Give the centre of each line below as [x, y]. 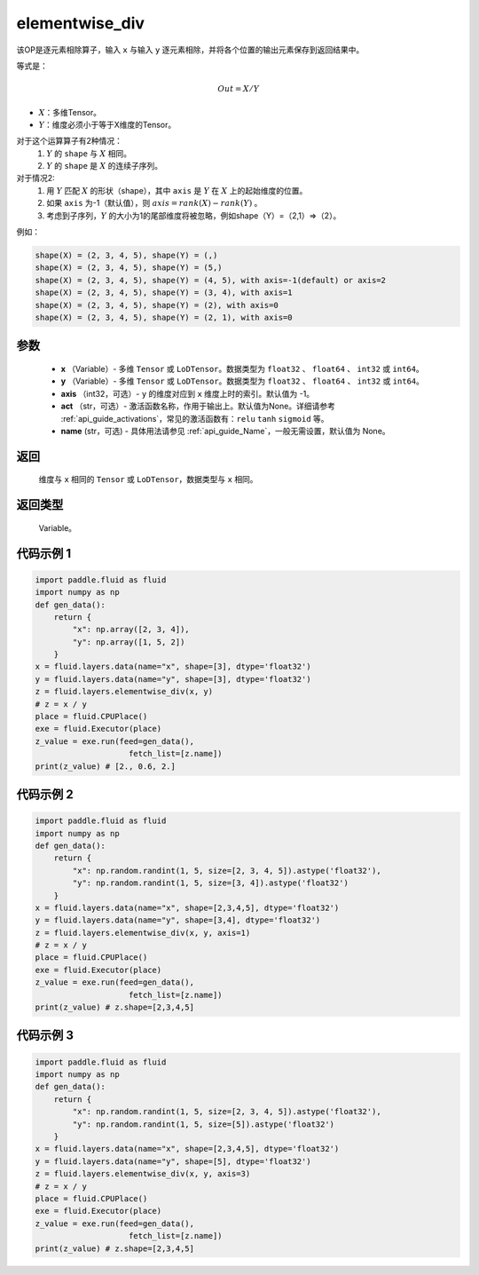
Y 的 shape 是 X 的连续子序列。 [105, 166]
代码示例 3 [45, 1036]
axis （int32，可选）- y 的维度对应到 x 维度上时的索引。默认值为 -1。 [188, 393]
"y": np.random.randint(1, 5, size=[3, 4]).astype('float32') [211, 883]
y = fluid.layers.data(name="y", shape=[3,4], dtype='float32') [178, 920]
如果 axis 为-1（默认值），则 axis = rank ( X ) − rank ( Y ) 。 [154, 203]
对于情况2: [35, 178]
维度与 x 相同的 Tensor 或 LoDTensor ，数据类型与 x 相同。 [148, 479]
